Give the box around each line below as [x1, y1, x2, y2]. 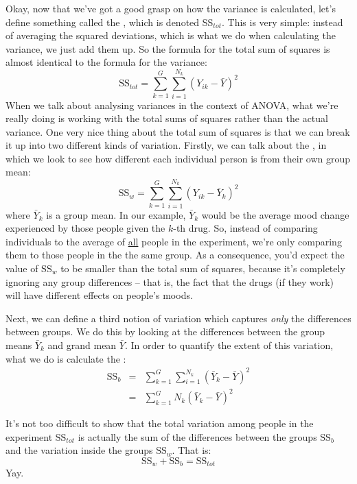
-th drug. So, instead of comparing [173, 221, 318, 235]
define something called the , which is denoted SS [5, 14, 214, 29]
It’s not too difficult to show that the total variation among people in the [5, 416, 314, 431]
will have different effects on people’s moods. [5, 288, 193, 302]
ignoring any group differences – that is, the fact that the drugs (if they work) [5, 274, 334, 289]
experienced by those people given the [5, 221, 165, 235]
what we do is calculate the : [5, 351, 126, 365]
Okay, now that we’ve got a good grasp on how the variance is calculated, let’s [5, 1, 336, 15]
